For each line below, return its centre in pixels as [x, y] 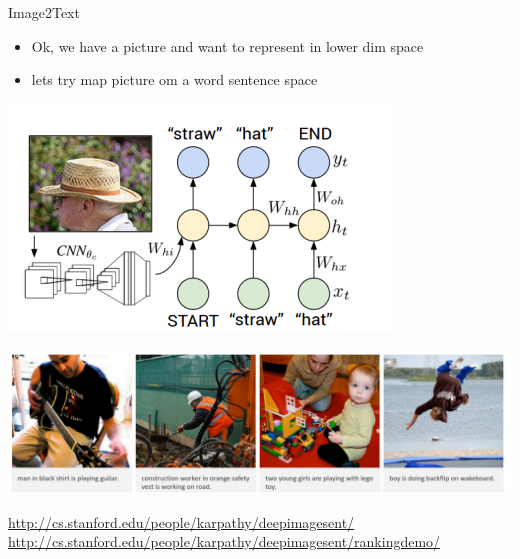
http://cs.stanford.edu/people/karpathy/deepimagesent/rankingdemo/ [224, 541]
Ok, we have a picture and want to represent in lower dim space [227, 45]
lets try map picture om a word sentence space [174, 79]
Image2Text [44, 12]
